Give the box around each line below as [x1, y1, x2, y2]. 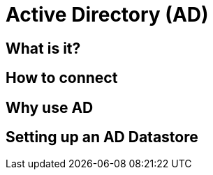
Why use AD [6, 98, 94, 116]
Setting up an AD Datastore [6, 128, 198, 146]
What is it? [6, 39, 81, 57]
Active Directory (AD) [6, 3, 209, 26]
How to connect [6, 69, 118, 87]
